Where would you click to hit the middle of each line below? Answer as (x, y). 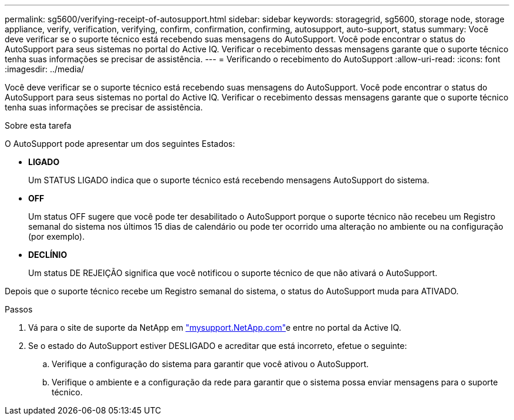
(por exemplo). (57, 236)
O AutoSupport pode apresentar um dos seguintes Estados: (120, 144)
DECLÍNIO (48, 255)
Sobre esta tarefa (38, 125)
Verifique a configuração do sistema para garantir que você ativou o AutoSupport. (210, 364)
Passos (19, 309)
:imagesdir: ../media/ (45, 69)
